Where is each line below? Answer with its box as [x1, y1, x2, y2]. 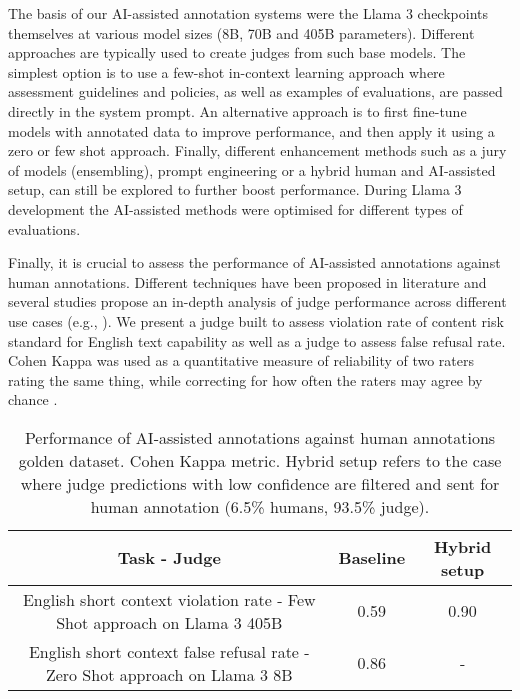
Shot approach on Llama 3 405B [56, 610, 283, 634]
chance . [8, 389, 58, 410]
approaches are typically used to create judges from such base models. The [8, 42, 466, 63]
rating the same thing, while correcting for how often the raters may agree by [8, 369, 483, 390]
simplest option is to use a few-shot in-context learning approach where [8, 61, 445, 82]
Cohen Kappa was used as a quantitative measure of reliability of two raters [8, 350, 475, 371]
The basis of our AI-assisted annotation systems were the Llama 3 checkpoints [8, 3, 489, 23]
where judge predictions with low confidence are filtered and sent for [20, 471, 500, 495]
